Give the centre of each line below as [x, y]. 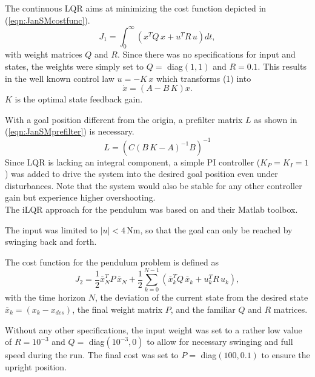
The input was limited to [51, 229]
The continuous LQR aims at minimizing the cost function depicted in [136, 8]
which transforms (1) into [204, 78]
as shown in [276, 119]
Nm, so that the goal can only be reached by [210, 229]
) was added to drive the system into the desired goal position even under [141, 174]
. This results [282, 66]
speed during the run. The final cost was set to [92, 355]
